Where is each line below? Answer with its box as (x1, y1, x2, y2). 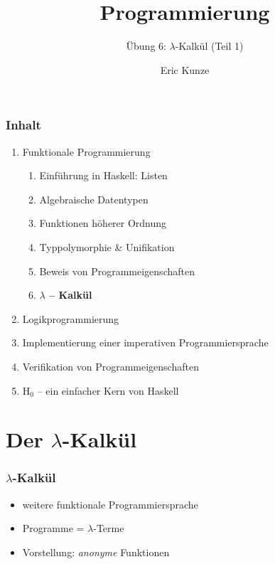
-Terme (93, 521, 124, 536)
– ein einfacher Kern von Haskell (37, 383, 179, 398)
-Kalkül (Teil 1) (175, 38, 244, 53)
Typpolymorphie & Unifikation (39, 239, 175, 254)
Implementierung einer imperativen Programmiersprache (22, 335, 269, 350)
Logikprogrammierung (22, 311, 119, 326)
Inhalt (6, 116, 41, 134)
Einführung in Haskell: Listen (39, 168, 168, 183)
